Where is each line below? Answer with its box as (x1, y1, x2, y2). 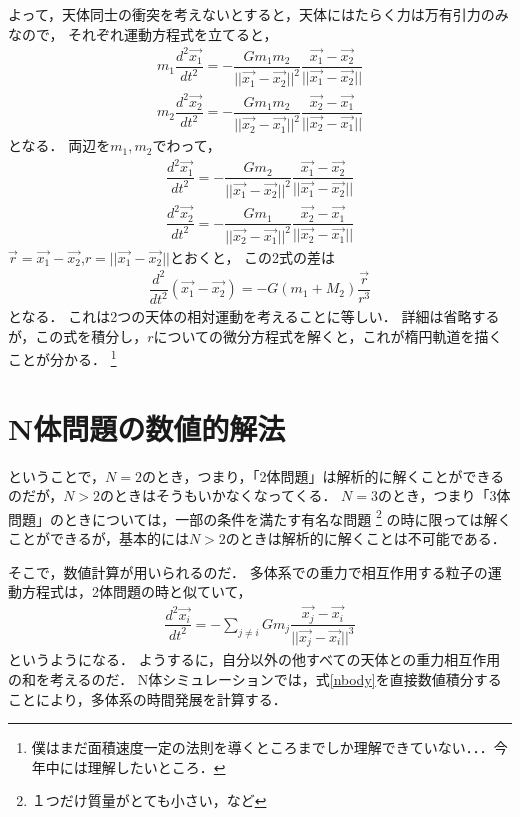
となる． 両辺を (8, 135, 111, 156)
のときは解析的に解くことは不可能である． (225, 528, 506, 549)
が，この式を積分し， (8, 325, 148, 346)
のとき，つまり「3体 (377, 485, 511, 506)
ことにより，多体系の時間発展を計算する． (8, 688, 287, 709)
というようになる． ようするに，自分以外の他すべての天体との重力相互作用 (8, 649, 501, 670)
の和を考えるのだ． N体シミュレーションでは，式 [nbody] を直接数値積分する (8, 668, 502, 689)
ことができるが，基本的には (8, 528, 189, 549)
